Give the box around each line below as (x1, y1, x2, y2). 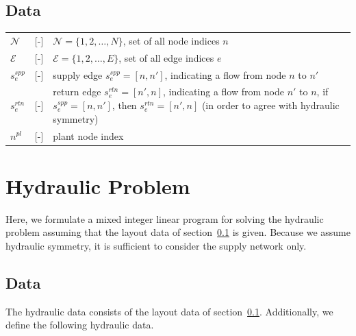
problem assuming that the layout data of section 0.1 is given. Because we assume (5, 225, 351, 239)
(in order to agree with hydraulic (201, 98, 340, 112)
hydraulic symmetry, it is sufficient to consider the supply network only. (5, 238, 307, 252)
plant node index (53, 128, 124, 143)
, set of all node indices (123, 33, 220, 47)
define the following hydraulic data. (5, 317, 154, 332)
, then (112, 98, 137, 112)
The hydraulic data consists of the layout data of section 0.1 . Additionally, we (5, 304, 333, 318)
